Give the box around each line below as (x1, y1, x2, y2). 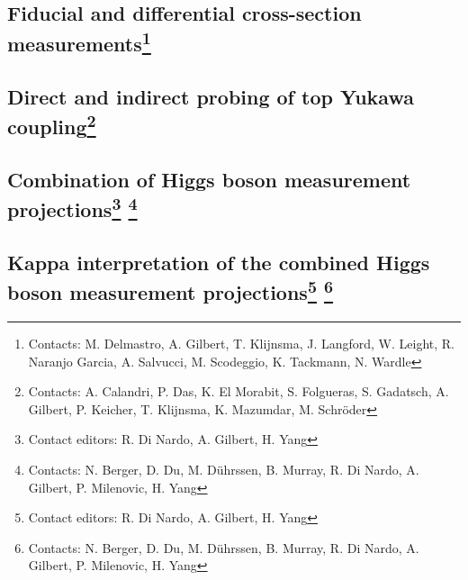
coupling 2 (7, 108, 96, 140)
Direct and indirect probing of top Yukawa (7, 82, 414, 110)
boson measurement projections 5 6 (7, 275, 334, 306)
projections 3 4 (7, 192, 138, 223)
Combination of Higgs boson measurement (7, 165, 411, 193)
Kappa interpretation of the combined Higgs (7, 248, 430, 276)
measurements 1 (7, 25, 151, 57)
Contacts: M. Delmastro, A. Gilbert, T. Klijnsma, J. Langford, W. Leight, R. (28, 334, 454, 353)
